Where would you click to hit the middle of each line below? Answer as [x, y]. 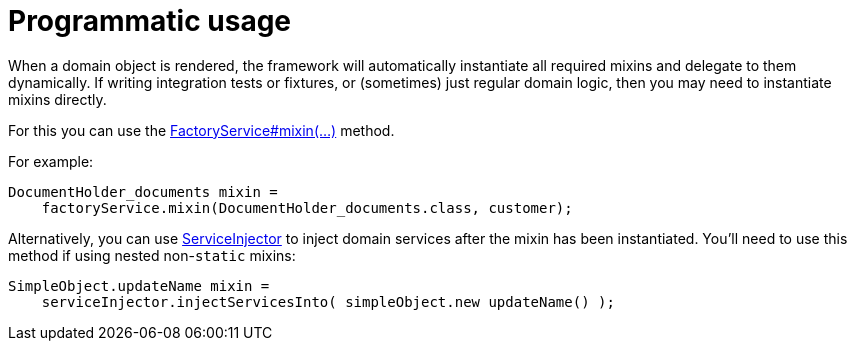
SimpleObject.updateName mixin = [139, 285]
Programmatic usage [150, 21]
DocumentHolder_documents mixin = [143, 191]
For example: [51, 161]
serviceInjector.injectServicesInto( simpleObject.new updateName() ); [328, 301]
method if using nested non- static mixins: [152, 255]
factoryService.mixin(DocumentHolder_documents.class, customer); [307, 207]
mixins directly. [57, 99]
